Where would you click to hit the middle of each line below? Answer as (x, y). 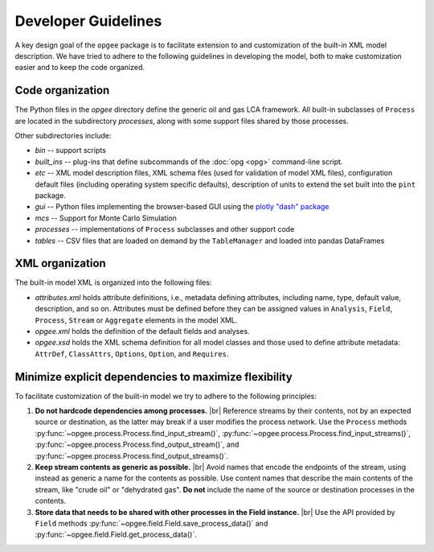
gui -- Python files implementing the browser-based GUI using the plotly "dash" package (182, 207)
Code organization (62, 91)
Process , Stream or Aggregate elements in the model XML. (136, 320)
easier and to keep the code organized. (80, 68)
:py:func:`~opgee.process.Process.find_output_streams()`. (132, 455)
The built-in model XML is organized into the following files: (113, 282)
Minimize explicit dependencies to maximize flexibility (154, 377)
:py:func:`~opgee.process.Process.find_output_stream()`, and (137, 445)
